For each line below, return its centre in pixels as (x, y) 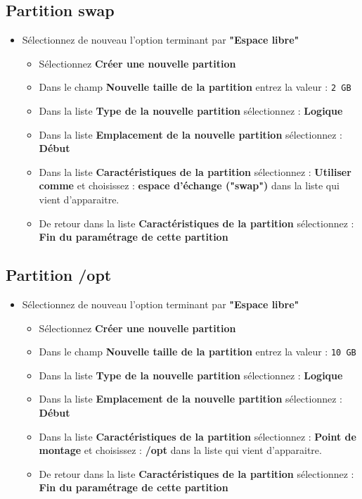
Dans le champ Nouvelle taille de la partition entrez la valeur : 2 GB (195, 87)
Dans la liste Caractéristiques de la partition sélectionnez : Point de (198, 436)
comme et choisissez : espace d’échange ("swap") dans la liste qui (189, 185)
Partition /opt (59, 275)
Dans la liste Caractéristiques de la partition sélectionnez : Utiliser (195, 171)
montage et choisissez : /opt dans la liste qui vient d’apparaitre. (180, 450)
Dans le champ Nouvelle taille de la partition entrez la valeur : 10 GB (198, 352)
